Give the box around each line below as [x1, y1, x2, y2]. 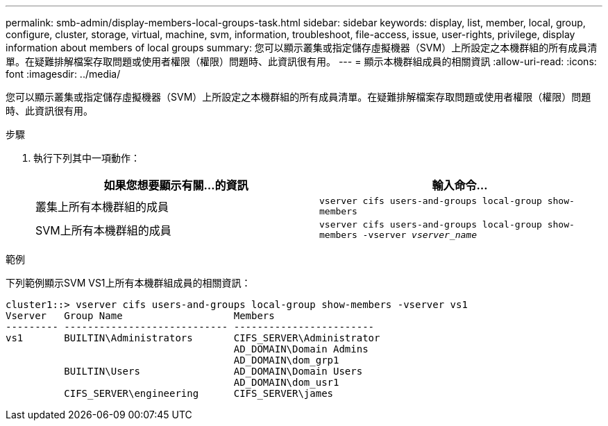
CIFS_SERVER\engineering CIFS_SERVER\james [64, 388, 334, 399]
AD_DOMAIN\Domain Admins [233, 343, 369, 355]
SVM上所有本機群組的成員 [35, 223, 171, 237]
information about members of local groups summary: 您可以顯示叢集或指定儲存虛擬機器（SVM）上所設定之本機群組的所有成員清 [6, 42, 598, 53]
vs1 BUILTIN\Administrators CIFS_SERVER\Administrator [6, 332, 380, 343]
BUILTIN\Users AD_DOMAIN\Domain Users [64, 366, 363, 377]
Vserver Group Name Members [6, 310, 275, 321]
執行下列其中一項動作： [33, 152, 140, 164]
